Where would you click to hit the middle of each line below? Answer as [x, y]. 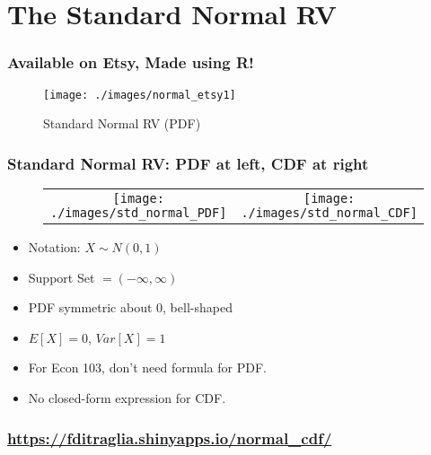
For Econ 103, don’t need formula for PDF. [147, 367]
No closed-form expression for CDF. [127, 398]
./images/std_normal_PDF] [139, 213]
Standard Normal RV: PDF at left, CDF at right [188, 163]
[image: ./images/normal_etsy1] [140, 95]
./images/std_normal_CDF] [329, 213]
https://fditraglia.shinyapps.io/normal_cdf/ [170, 437]
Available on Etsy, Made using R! [131, 62]
